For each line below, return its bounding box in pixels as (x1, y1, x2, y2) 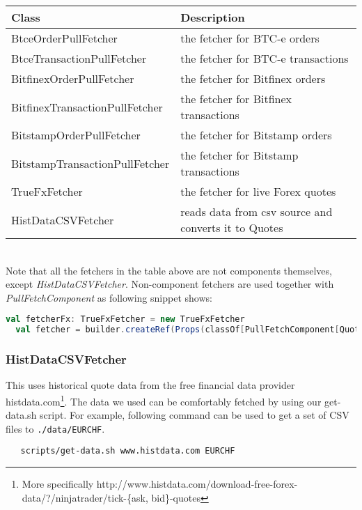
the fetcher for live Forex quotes (180, 183, 336, 199)
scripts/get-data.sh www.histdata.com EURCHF (20, 446, 235, 456)
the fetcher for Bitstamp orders (180, 127, 332, 143)
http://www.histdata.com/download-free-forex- (96, 477, 298, 491)
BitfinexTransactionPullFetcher (11, 98, 163, 115)
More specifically (22, 477, 94, 491)
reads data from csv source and (180, 203, 333, 219)
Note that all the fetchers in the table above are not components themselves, (6, 263, 332, 277)
